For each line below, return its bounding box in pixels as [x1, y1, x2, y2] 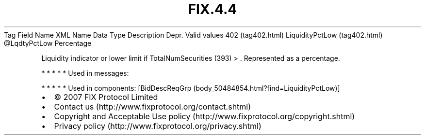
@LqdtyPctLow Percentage [4, 39, 92, 47]
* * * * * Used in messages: [41, 69, 129, 77]
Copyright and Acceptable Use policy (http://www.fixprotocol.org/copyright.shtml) [54, 111, 355, 121]
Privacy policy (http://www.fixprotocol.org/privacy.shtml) [54, 121, 262, 131]
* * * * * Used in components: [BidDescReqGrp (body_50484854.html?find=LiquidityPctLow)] [41, 83, 340, 92]
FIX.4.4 [188, 1, 237, 17]
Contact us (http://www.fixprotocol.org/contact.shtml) [54, 101, 251, 111]
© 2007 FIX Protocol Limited [54, 92, 158, 102]
